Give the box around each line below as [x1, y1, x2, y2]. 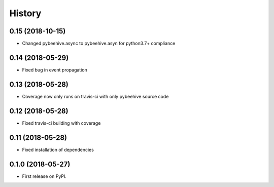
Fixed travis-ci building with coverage [22, 120, 101, 126]
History [9, 8, 42, 19]
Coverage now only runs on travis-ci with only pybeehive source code [22, 93, 169, 99]
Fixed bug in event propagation [22, 66, 87, 73]
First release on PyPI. [22, 173, 67, 179]
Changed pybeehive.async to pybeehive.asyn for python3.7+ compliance [22, 41, 176, 47]
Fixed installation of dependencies [22, 146, 94, 153]
